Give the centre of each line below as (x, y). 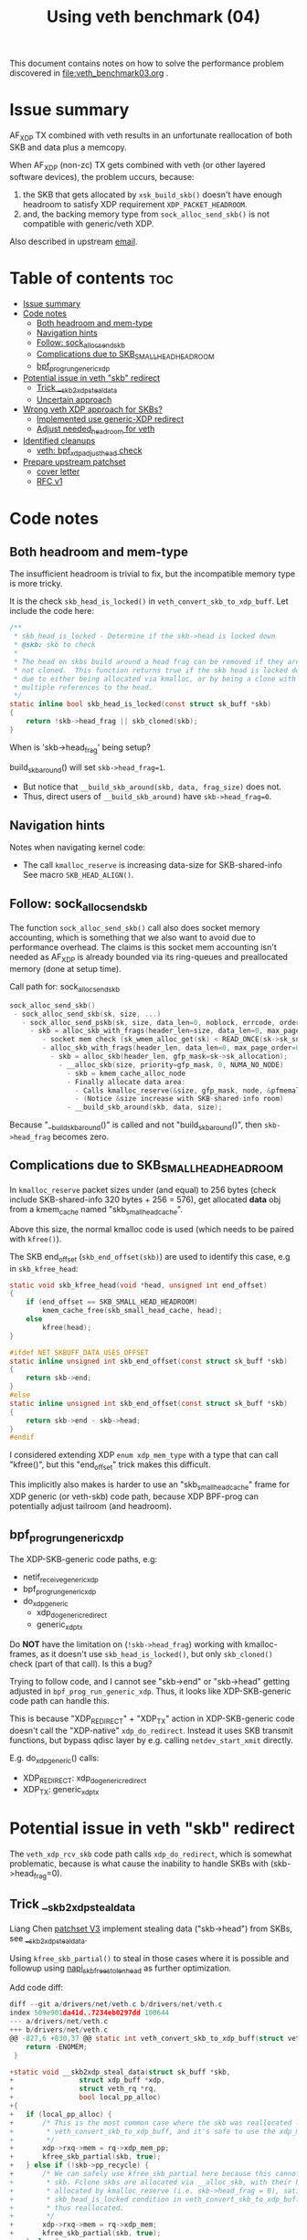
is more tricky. (36, 584)
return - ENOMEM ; (57, 2047)
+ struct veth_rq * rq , (83, 2089)
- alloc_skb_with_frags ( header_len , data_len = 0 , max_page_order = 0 (171, 1048)
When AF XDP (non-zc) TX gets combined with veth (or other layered (138, 166)
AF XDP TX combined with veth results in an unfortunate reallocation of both (151, 136)
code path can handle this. (59, 1700)
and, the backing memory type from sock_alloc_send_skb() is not (146, 214)
